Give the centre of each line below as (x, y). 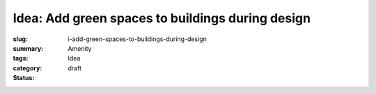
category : (28, 68)
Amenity (80, 48)
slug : (20, 39)
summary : (28, 48)
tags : (21, 58)
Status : (24, 78)
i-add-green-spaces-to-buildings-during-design (137, 39)
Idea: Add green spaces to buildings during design (162, 18)
